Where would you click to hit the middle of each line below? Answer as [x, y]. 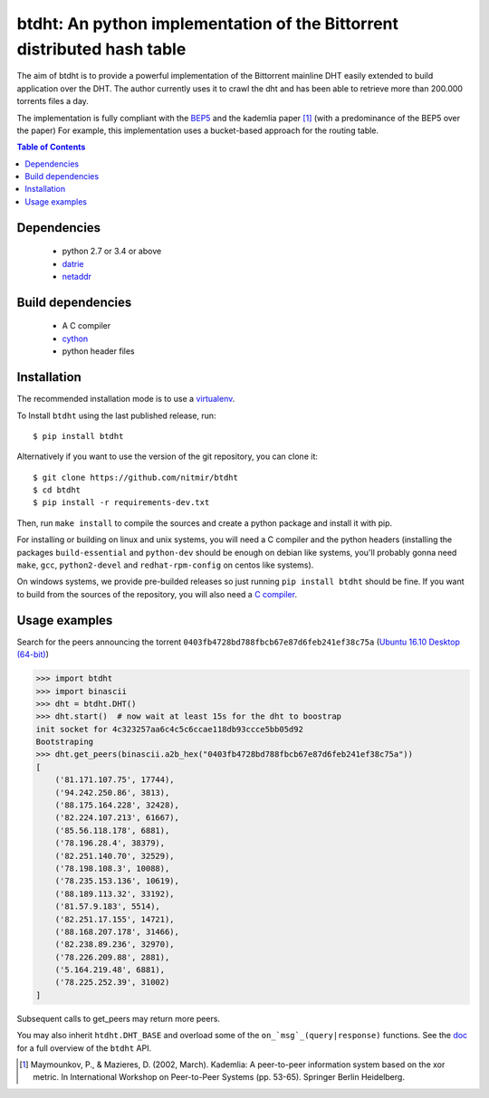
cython [75, 339]
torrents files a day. [53, 101]
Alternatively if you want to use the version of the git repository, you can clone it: [168, 456]
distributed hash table [101, 49]
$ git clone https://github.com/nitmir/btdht [136, 477]
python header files [98, 351]
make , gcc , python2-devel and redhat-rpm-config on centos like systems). [165, 565]
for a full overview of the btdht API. [84, 1048]
